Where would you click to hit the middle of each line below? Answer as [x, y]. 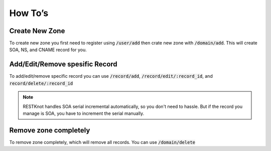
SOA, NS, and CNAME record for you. [48, 50]
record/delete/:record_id [41, 83]
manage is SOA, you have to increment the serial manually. [84, 113]
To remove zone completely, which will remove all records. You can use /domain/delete [102, 142]
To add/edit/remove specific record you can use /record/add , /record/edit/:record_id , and [111, 76]
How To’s [29, 13]
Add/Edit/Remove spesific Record [63, 64]
